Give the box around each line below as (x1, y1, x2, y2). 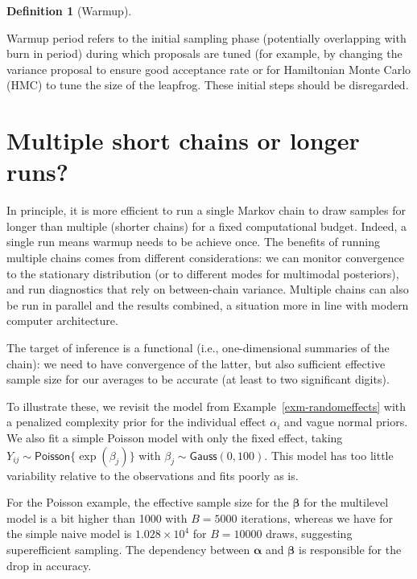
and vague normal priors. (284, 413, 408, 430)
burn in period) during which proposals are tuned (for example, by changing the (6, 45, 403, 62)
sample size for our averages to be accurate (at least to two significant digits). (6, 371, 390, 388)
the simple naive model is (6, 525, 132, 542)
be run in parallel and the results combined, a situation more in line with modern (6, 296, 409, 313)
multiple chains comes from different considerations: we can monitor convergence (6, 249, 404, 266)
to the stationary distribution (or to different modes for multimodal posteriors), (6, 265, 399, 281)
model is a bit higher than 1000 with (6, 509, 188, 526)
